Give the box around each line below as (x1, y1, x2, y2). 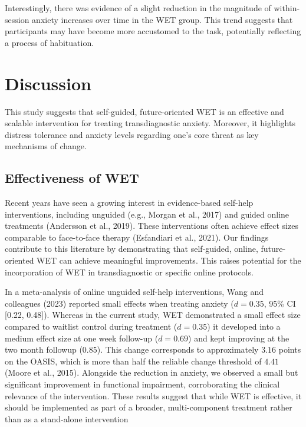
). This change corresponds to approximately (97, 343, 259, 356)
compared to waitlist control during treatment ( (5, 320, 177, 333)
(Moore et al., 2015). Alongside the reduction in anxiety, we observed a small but (5, 366, 298, 379)
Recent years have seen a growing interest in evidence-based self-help (5, 196, 254, 209)
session (5, 13, 29, 25)
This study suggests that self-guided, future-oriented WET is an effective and (5, 105, 284, 117)
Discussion (5, 71, 91, 95)
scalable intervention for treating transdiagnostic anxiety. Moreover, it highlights (5, 117, 295, 129)
